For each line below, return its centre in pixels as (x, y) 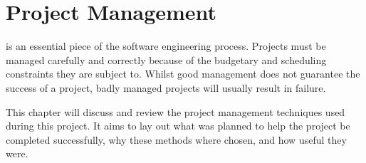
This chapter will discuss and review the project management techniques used (176, 111)
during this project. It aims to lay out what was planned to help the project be (178, 126)
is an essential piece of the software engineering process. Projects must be (166, 46)
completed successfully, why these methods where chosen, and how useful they (176, 139)
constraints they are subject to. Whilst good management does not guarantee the (183, 74)
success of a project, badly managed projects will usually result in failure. (166, 87)
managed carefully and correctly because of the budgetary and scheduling (166, 59)
